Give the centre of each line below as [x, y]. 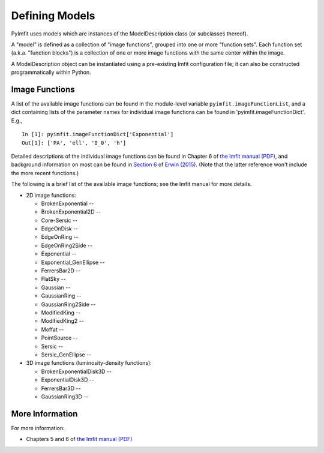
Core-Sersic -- [59, 220]
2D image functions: [51, 195]
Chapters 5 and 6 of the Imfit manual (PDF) [79, 439]
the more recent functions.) [45, 173]
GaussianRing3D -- [65, 397]
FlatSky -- [53, 279]
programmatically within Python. [51, 73]
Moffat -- [52, 329]
